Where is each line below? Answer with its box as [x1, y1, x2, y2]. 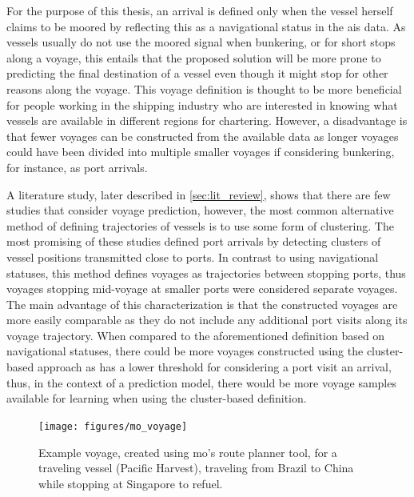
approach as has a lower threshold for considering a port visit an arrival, [37, 359, 392, 375]
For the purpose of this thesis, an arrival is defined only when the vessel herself [6, 2, 393, 18]
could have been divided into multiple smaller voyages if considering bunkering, [6, 143, 395, 160]
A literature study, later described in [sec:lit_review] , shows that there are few [6, 186, 391, 202]
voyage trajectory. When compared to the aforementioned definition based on [6, 327, 385, 343]
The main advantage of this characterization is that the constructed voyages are [6, 295, 398, 312]
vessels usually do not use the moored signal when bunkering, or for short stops [6, 34, 396, 50]
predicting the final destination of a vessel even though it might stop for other [6, 65, 388, 82]
